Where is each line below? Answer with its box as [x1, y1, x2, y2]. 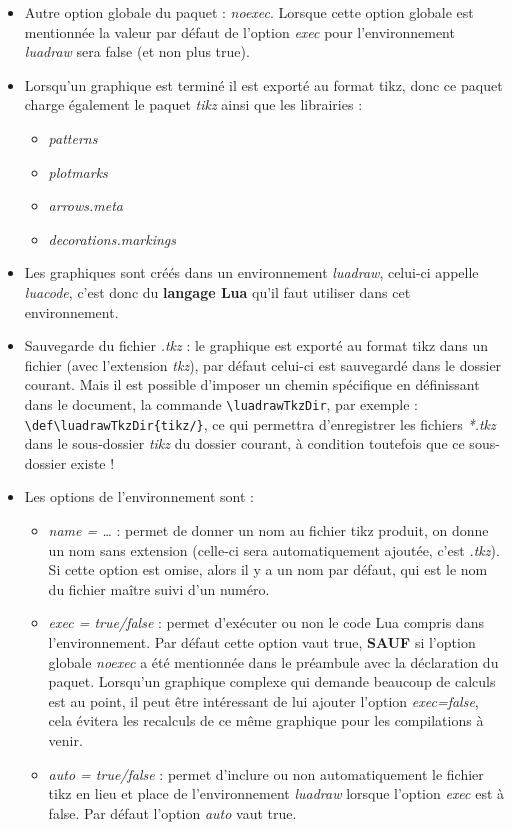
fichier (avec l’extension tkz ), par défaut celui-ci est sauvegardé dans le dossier [24, 354, 502, 375]
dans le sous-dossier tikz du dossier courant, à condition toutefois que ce [24, 433, 465, 454]
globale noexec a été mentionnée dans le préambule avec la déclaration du [48, 651, 499, 672]
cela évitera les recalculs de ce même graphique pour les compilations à [48, 710, 484, 731]
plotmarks [48, 161, 108, 182]
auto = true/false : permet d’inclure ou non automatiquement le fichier [48, 763, 484, 784]
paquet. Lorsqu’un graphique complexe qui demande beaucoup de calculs [48, 671, 496, 692]
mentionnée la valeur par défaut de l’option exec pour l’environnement [24, 21, 455, 42]
